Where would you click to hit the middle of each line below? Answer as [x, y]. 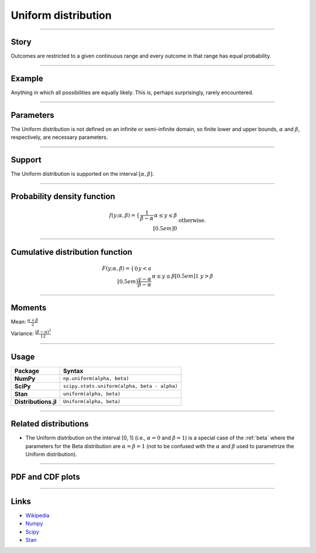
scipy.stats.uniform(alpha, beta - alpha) [120, 386]
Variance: [22, 333]
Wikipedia [37, 515]
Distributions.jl [35, 401]
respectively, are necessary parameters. [59, 137]
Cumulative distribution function [72, 252]
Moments [29, 308]
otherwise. [192, 220]
